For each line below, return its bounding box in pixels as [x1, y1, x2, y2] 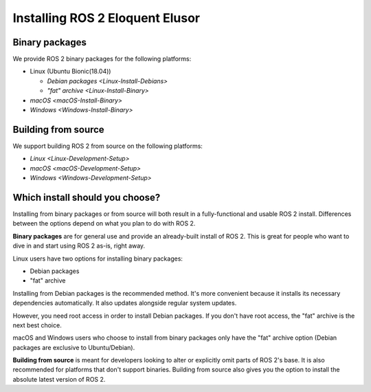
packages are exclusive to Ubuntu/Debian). [12, 343, 135, 351]
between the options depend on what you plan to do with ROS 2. [12, 219, 196, 228]
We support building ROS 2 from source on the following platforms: [12, 142, 203, 150]
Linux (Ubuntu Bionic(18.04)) [30, 67, 111, 76]
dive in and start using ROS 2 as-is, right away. [12, 241, 146, 250]
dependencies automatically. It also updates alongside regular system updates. [12, 299, 237, 307]
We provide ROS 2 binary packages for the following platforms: [12, 55, 192, 63]
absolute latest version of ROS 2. [12, 375, 106, 383]
